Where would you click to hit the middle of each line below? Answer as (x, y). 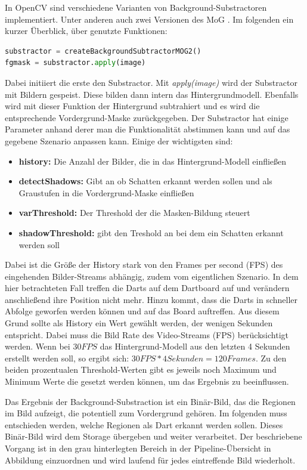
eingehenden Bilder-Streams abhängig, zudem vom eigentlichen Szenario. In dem (152, 276)
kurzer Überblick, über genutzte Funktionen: (86, 31)
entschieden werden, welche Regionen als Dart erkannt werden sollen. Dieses (144, 424)
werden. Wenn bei (38, 346)
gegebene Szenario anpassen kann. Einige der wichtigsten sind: (119, 140)
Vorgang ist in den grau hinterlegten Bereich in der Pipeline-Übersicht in (138, 448)
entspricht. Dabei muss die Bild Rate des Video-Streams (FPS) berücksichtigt (147, 334)
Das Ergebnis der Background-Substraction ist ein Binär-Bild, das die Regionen (150, 401)
